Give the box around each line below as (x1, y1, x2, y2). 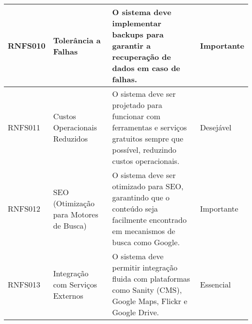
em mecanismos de (112, 225, 175, 236)
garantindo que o (112, 192, 170, 203)
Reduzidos (53, 133, 88, 144)
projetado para (112, 99, 162, 110)
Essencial (200, 278, 231, 290)
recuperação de (112, 51, 171, 62)
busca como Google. (112, 236, 180, 248)
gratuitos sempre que (112, 133, 184, 144)
